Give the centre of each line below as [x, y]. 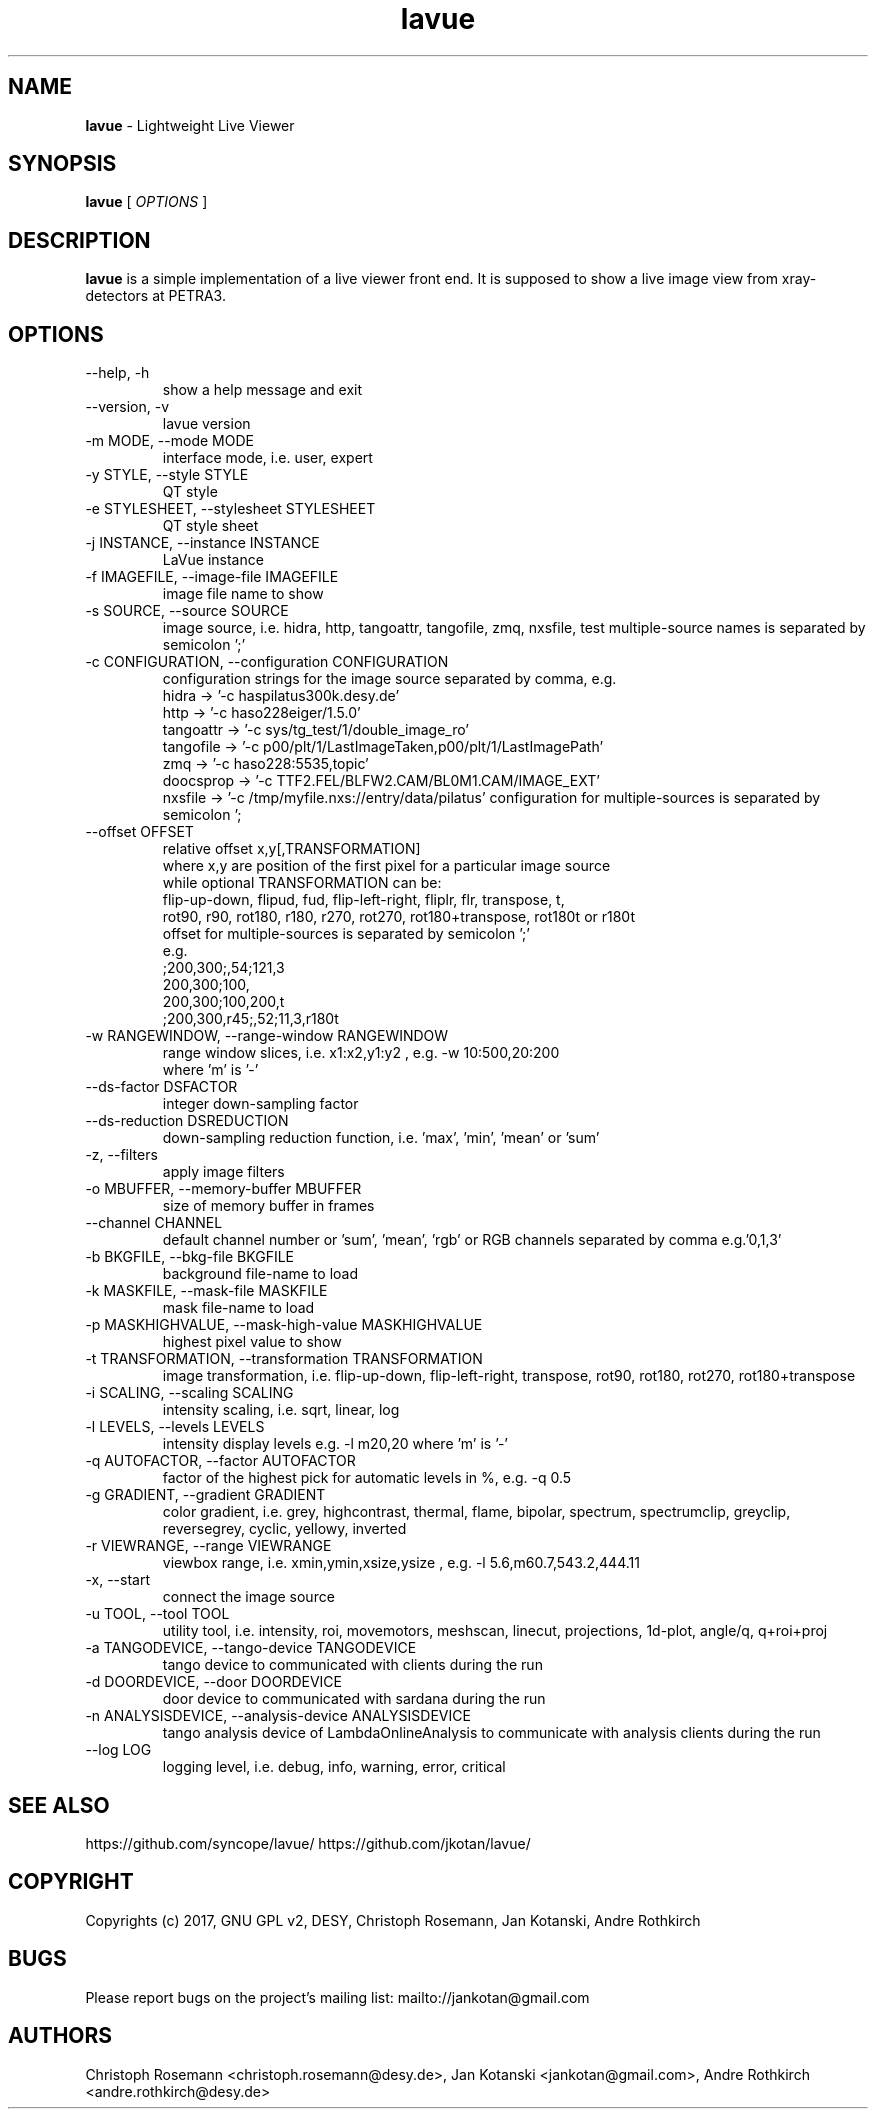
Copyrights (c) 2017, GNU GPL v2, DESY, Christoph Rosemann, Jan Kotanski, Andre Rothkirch [393, 1920]
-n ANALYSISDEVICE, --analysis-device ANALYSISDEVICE [278, 1716]
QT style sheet [210, 526]
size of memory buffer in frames [268, 1206]
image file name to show [243, 594]
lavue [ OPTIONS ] [146, 202]
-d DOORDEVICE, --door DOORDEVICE [213, 1682]
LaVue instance [213, 560]
